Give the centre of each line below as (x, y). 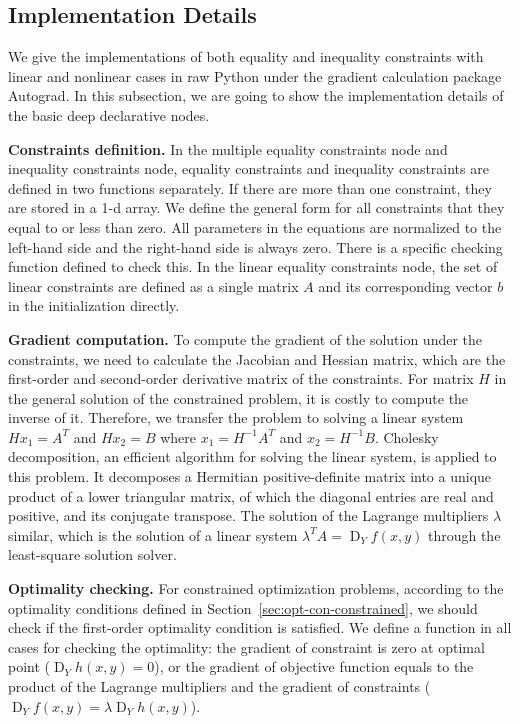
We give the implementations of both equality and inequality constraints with (246, 56)
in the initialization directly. (94, 305)
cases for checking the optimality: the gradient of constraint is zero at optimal (246, 646)
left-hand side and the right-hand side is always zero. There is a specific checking (255, 246)
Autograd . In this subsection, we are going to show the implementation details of (256, 95)
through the (464, 534)
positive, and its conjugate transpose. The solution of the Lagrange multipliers (248, 515)
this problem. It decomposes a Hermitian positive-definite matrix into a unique (250, 476)
